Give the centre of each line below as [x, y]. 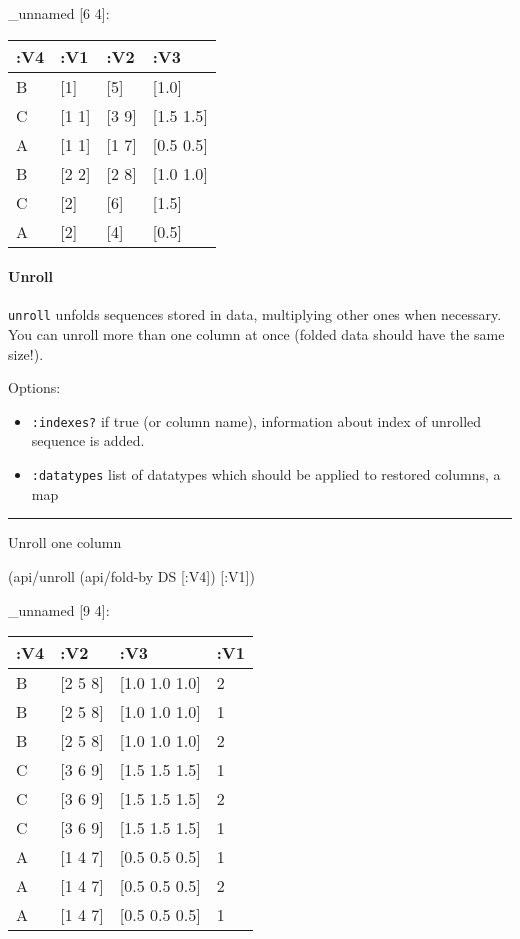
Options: [34, 387]
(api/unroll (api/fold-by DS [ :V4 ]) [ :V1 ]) [131, 575]
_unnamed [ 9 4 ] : [59, 609]
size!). [26, 353]
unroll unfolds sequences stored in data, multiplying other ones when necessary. [255, 314]
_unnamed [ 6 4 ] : [59, 13]
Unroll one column [65, 542]
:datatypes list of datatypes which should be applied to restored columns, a [266, 474]
